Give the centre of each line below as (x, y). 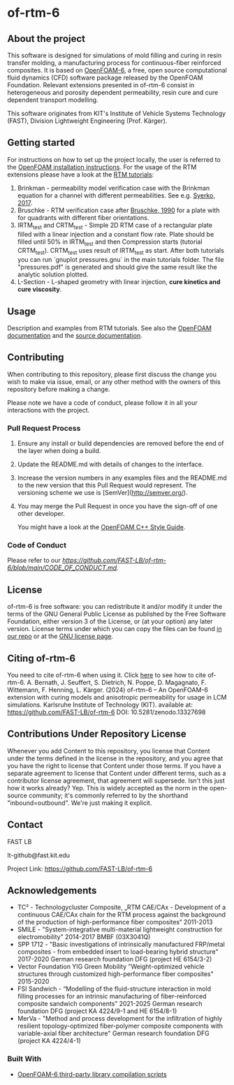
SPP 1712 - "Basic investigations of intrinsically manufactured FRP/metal (121, 945)
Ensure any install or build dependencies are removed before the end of (121, 443)
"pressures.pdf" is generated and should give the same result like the (117, 267)
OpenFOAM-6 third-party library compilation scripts (92, 1074)
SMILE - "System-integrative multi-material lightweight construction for (120, 929)
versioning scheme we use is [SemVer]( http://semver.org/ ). (102, 493)
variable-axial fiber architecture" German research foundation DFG (113, 1033)
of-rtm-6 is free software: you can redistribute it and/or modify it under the (115, 607)
